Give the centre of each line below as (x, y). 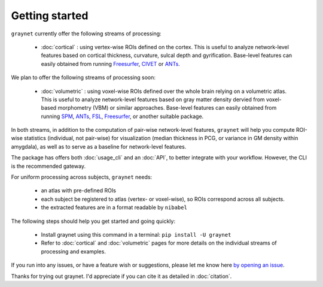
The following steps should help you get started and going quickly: (93, 221)
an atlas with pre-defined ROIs (79, 191)
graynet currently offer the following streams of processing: (86, 34)
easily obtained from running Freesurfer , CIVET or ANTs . (111, 64)
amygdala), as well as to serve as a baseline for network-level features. (99, 146)
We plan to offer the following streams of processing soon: (83, 77)
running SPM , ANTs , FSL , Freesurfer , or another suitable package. (122, 116)
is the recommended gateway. (48, 166)
